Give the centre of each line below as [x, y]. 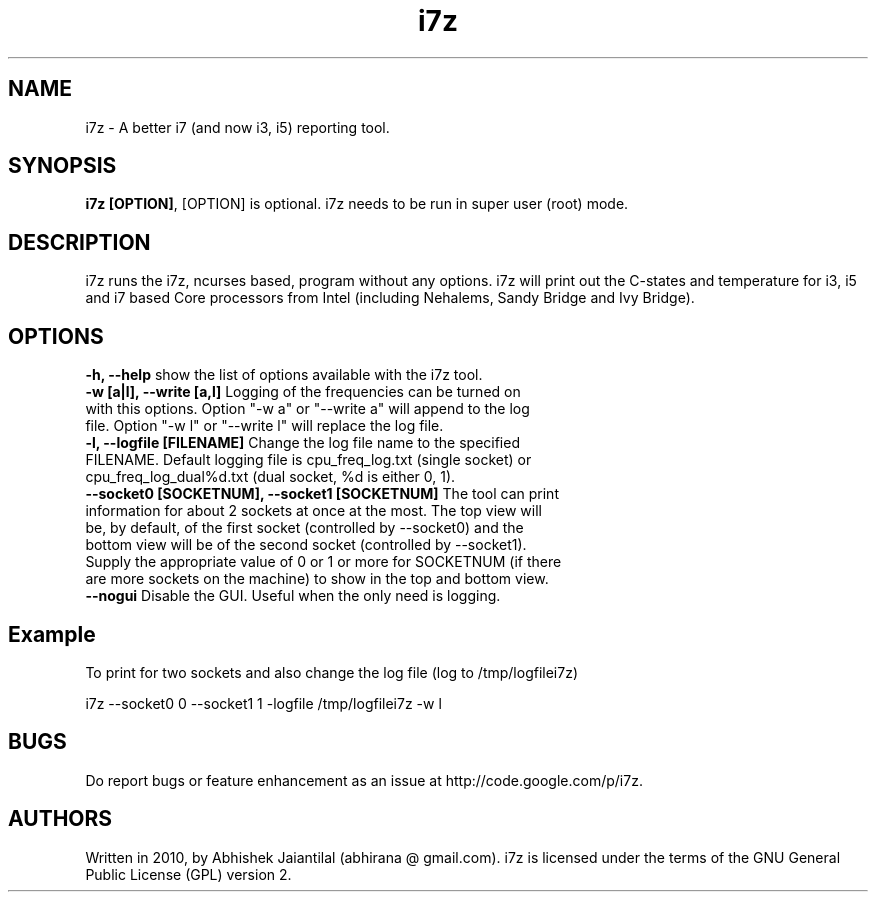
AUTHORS [60, 819]
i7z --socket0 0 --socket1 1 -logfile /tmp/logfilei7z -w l [263, 703]
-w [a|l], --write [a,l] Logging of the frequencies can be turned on [303, 392]
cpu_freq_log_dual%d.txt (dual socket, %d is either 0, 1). [270, 477]
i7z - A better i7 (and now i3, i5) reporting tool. [237, 127]
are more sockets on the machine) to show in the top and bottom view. [317, 579]
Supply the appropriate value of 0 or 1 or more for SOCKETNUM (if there [323, 562]
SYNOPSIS [62, 166]
